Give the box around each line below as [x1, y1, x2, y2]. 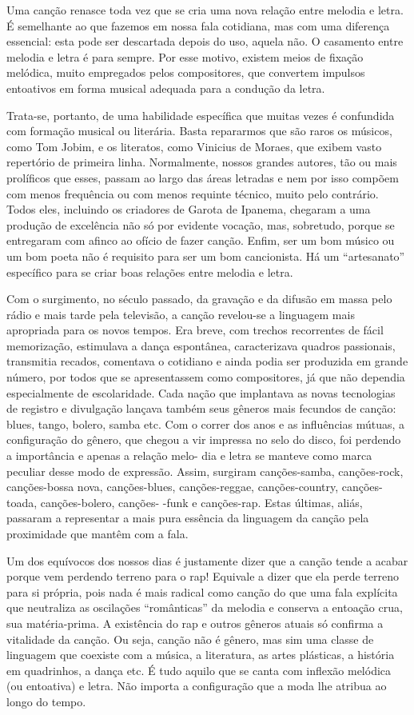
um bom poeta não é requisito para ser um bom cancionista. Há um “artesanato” [6, 247, 405, 264]
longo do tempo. [6, 693, 86, 709]
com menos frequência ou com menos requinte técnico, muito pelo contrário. [6, 185, 379, 202]
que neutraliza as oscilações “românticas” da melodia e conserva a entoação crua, [6, 599, 403, 616]
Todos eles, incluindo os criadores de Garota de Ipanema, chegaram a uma [6, 201, 371, 218]
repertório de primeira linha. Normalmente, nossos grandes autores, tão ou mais [6, 154, 397, 170]
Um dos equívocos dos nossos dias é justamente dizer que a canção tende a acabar [6, 552, 408, 569]
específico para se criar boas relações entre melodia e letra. [6, 263, 293, 280]
